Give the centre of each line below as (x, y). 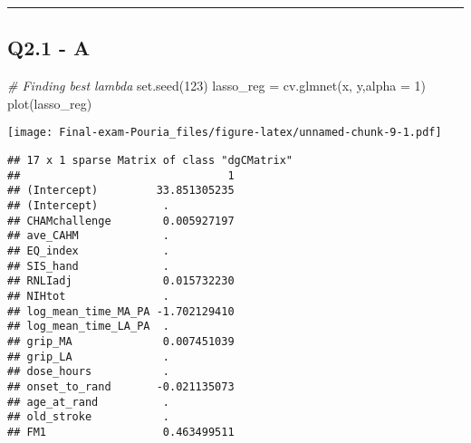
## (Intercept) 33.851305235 (121, 191)
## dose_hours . (88, 372)
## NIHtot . (88, 296)
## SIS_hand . (88, 266)
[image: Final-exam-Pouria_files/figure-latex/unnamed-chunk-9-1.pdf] (225, 133)
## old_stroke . (88, 417)
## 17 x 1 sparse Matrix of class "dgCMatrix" (150, 161)
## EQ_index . (88, 250)
